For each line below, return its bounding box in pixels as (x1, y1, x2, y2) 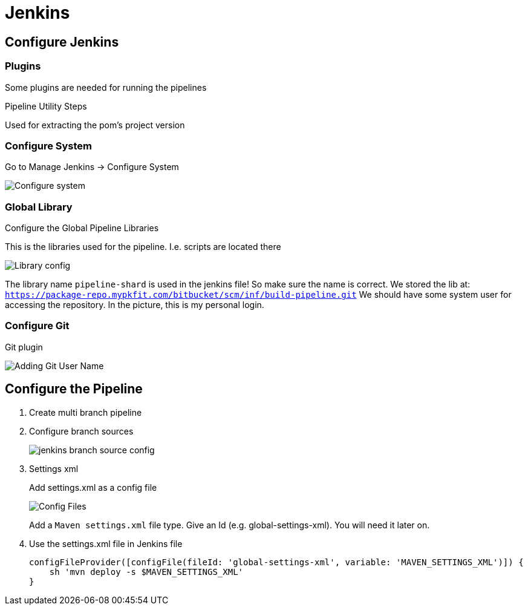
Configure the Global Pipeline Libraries (5, 223, 159, 234)
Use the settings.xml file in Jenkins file (29, 538, 183, 549)
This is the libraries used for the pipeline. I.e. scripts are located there (5, 241, 281, 252)
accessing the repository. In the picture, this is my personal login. (5, 300, 264, 310)
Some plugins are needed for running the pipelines (5, 82, 207, 93)
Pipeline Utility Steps (5, 100, 87, 111)
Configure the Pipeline (5, 381, 143, 397)
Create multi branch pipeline (29, 407, 142, 418)
